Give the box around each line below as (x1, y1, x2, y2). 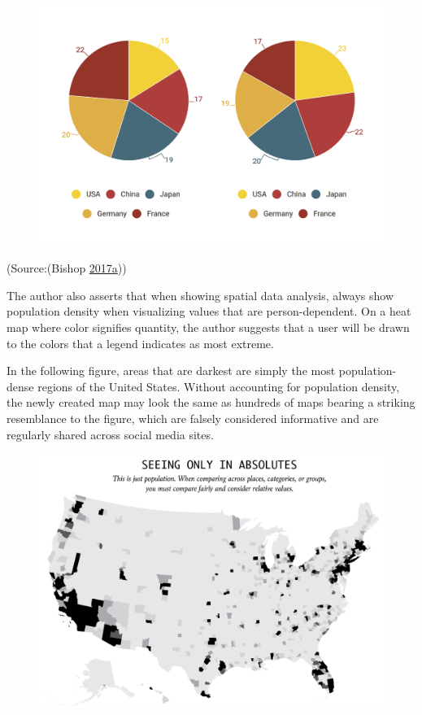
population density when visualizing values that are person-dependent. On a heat (7, 303, 411, 320)
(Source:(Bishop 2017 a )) (7, 259, 127, 277)
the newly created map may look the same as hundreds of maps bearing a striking (7, 394, 415, 411)
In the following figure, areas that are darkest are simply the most (7, 362, 336, 379)
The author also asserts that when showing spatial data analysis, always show (7, 286, 394, 303)
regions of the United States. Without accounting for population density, (37, 377, 400, 395)
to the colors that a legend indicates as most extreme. (7, 334, 274, 351)
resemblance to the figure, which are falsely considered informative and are (7, 409, 379, 426)
